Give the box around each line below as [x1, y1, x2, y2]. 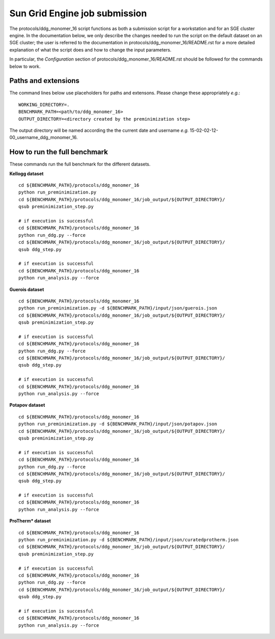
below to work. [9, 63, 41, 69]
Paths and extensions [9, 76, 80, 85]
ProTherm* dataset [9, 518, 51, 524]
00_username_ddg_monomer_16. [9, 134, 78, 141]
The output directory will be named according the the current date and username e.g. [9, 127, 189, 133]
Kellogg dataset [9, 171, 44, 177]
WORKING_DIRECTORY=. [18, 102, 70, 107]
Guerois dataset [9, 286, 44, 292]
